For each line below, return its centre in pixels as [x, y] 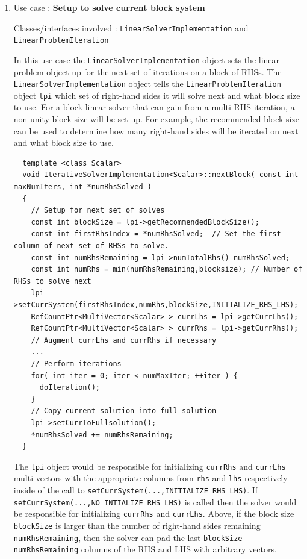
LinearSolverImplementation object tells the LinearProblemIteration [147, 83]
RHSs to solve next [52, 281]
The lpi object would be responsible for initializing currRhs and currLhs [150, 466]
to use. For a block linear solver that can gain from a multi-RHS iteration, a [154, 107]
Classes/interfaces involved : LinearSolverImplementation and [131, 27]
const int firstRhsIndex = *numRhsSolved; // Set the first [156, 234]
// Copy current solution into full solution [124, 411]
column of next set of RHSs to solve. [91, 246]
